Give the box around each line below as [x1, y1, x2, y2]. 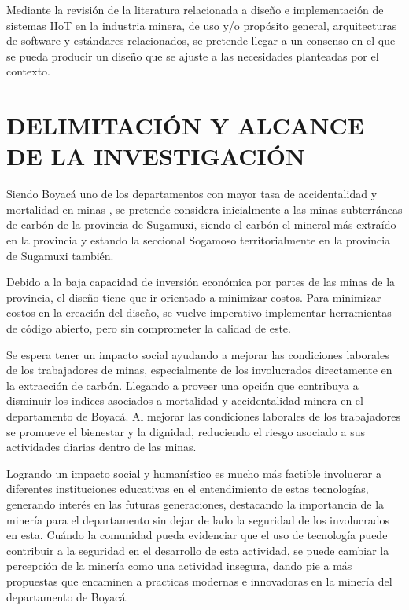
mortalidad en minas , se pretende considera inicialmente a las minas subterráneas [6, 200, 403, 217]
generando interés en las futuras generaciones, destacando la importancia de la [6, 495, 385, 512]
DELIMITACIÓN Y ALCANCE [6, 109, 364, 141]
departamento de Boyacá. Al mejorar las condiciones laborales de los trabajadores [6, 408, 400, 424]
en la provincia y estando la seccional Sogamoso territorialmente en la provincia [6, 232, 391, 248]
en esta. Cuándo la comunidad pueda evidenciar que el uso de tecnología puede [6, 527, 388, 543]
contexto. [6, 63, 50, 79]
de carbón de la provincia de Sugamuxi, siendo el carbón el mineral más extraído [6, 216, 396, 233]
